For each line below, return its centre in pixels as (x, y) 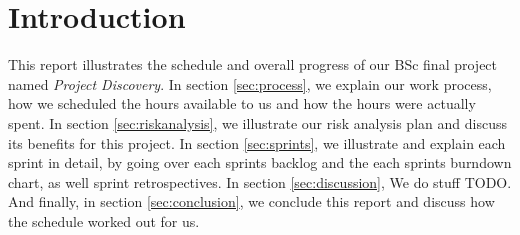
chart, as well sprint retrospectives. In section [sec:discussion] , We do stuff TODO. (260, 181)
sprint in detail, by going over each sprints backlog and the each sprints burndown (260, 162)
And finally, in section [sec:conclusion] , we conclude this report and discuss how (251, 201)
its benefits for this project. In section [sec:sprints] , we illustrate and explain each (257, 142)
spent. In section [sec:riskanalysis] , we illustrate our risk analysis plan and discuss (257, 122)
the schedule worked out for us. (104, 220)
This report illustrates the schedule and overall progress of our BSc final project (253, 64)
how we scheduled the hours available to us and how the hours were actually (242, 103)
